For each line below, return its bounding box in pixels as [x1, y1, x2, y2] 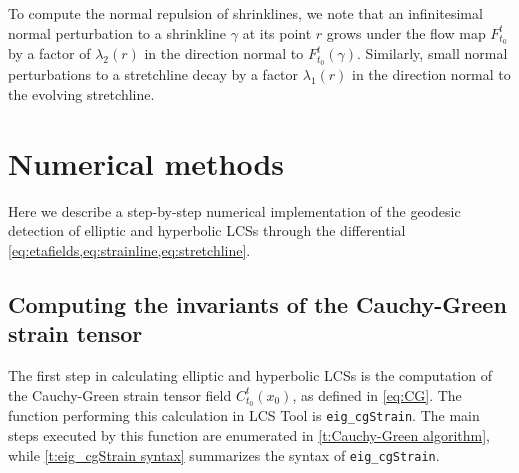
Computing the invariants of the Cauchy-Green [8, 288, 507, 319]
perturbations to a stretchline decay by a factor [8, 64, 299, 85]
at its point [242, 22, 312, 43]
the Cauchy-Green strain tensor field [8, 384, 232, 405]
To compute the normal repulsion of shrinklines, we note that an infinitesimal [8, 3, 483, 23]
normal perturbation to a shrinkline [8, 22, 227, 43]
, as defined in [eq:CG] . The [292, 384, 462, 405]
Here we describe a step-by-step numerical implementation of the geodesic [8, 200, 461, 221]
